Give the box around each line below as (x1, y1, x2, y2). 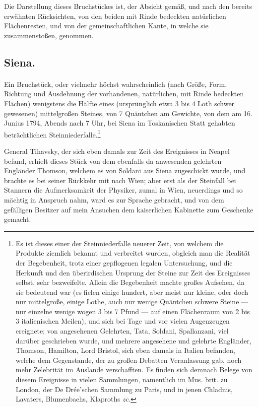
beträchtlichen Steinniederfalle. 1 (4, 128, 101, 139)
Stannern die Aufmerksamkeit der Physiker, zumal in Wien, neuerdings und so (4, 185, 243, 195)
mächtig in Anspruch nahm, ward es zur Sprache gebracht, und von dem (4, 194, 224, 204)
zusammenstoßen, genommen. (4, 30, 94, 40)
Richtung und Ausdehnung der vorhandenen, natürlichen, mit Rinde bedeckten (4, 88, 244, 99)
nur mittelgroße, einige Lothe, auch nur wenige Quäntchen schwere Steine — (15, 296, 249, 307)
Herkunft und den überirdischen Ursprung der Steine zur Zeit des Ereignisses (15, 267, 251, 277)
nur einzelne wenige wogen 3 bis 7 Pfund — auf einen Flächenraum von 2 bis (15, 306, 250, 316)
